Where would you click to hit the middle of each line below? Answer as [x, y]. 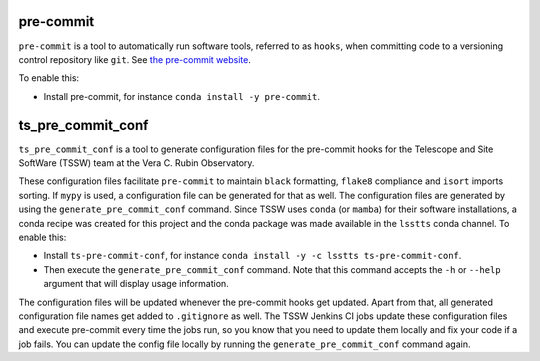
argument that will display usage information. [136, 284]
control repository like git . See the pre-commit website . [135, 59]
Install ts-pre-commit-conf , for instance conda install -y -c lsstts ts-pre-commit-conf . [252, 256]
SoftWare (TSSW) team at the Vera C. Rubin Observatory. [136, 162]
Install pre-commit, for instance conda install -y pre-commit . [181, 96]
